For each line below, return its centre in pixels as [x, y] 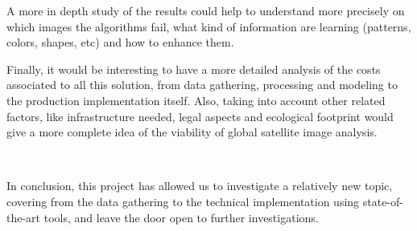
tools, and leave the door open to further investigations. [181, 217]
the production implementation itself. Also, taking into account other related [196, 100]
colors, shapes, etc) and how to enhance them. [120, 42]
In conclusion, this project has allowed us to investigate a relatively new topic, [200, 186]
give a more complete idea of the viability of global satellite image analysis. [192, 132]
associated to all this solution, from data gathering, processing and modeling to [202, 85]
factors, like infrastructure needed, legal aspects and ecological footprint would [200, 116]
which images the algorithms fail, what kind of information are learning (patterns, [209, 26]
